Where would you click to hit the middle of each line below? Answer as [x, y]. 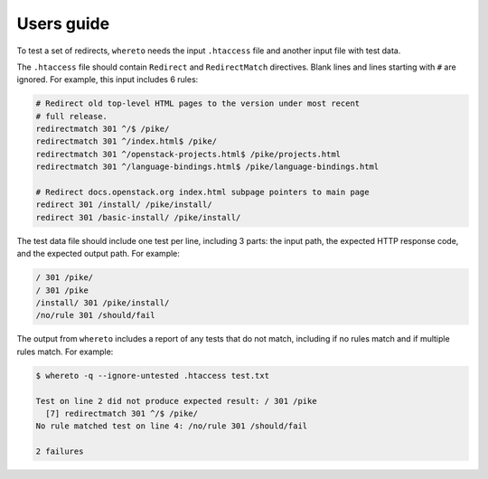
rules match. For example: [65, 352]
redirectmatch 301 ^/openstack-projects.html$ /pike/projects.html [188, 154]
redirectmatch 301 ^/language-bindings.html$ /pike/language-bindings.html [207, 167]
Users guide [63, 23]
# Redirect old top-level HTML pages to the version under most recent [198, 103]
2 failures [60, 451]
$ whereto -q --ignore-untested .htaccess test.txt [153, 376]
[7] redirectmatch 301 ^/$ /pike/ [122, 413]
